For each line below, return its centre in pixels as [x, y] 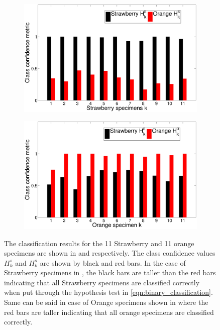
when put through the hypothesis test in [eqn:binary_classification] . [108, 292]
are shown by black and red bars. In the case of [113, 262]
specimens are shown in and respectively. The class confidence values [110, 253]
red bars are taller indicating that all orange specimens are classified [109, 312]
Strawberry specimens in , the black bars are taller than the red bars [110, 272]
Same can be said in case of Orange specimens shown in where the [106, 302]
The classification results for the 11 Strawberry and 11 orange [99, 243]
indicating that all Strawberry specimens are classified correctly [102, 282]
